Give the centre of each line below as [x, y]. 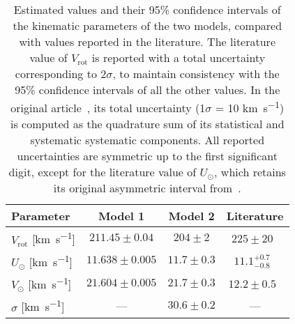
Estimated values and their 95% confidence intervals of [147, 9]
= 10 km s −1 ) [250, 107]
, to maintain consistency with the [196, 74]
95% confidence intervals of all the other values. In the [147, 90]
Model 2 [191, 216]
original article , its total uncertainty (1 [108, 108]
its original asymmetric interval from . [147, 188]
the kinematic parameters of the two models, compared [147, 25]
